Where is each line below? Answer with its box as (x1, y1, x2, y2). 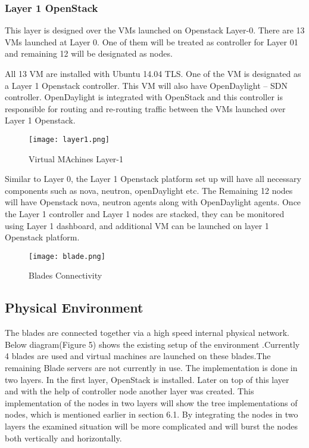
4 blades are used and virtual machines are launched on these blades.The (5, 350, 271, 362)
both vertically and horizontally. (5, 431, 122, 444)
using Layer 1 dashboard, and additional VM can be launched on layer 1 (5, 219, 269, 231)
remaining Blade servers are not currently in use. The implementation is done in (5, 362, 298, 374)
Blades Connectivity (29, 269, 102, 282)
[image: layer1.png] (29, 135, 110, 144)
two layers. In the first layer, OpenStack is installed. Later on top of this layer (5, 373, 289, 385)
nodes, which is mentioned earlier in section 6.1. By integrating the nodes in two (5, 408, 298, 421)
